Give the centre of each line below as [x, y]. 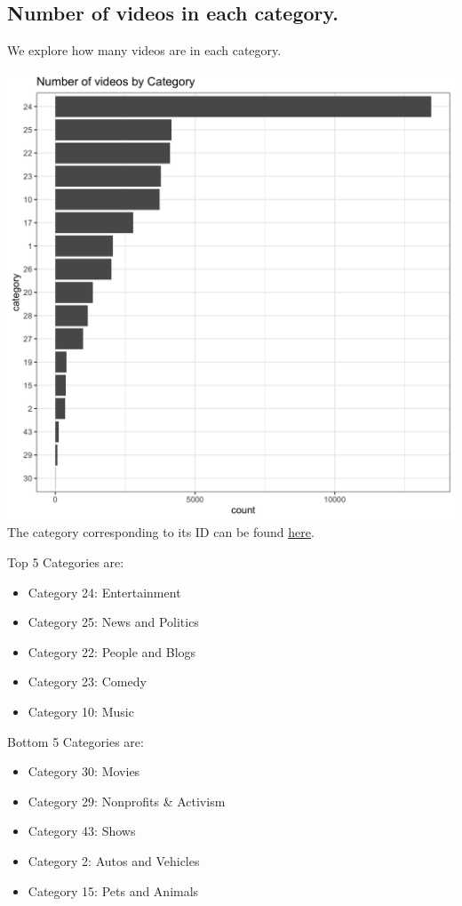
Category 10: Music [81, 711]
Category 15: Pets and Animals [113, 890]
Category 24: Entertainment [104, 592]
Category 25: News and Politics [113, 622]
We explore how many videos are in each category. [144, 50]
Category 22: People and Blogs [112, 651]
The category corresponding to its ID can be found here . [161, 532]
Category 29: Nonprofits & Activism [127, 801]
